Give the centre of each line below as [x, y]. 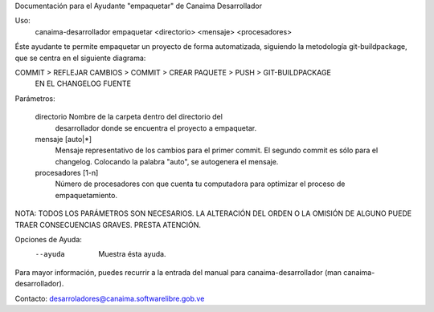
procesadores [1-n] [67, 173]
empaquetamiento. [86, 195]
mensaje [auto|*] [63, 139]
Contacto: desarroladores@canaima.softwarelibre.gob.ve [110, 298]
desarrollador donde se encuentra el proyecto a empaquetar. [156, 128]
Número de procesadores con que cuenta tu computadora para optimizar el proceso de [200, 184]
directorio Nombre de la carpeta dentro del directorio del [129, 117]
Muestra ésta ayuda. [132, 254]
